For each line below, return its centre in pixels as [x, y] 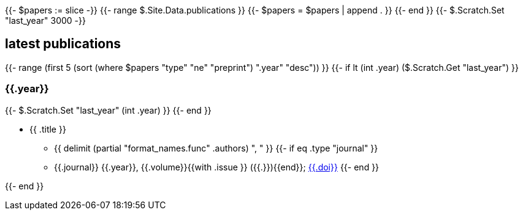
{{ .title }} [48, 129]
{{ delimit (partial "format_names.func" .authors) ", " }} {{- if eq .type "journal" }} [216, 148]
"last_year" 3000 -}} [45, 20]
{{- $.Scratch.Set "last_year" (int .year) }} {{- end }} [108, 110]
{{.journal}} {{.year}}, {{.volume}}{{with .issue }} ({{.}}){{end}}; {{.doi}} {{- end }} [217, 167]
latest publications [63, 44]
